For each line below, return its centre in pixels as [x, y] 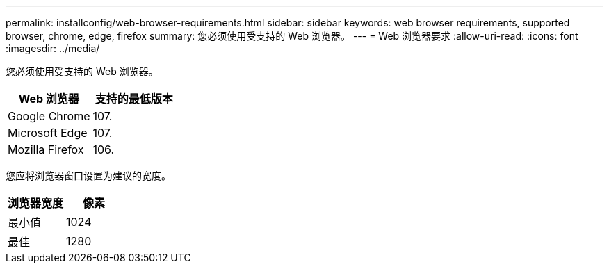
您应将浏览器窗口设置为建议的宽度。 [88, 176]
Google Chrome [49, 116]
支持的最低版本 [134, 99]
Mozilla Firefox [46, 149]
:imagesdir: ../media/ [53, 48]
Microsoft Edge [48, 133]
